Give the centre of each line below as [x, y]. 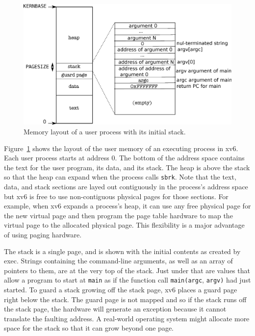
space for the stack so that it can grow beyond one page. [89, 328]
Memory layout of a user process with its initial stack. [105, 131]
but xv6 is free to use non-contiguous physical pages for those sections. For [116, 196]
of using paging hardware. [43, 234]
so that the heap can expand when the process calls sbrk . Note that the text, [120, 177]
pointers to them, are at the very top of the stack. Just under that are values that [127, 270]
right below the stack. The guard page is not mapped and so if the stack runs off [125, 299]
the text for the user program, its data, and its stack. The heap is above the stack [127, 167]
